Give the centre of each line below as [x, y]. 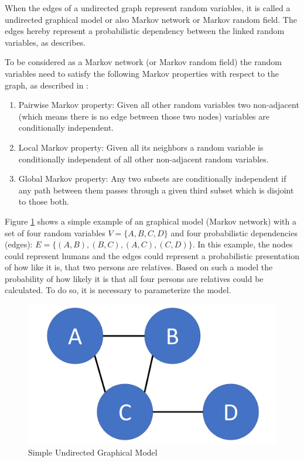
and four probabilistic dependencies [234, 232]
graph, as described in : [47, 85]
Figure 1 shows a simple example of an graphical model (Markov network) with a [151, 221]
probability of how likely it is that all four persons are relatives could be [134, 278]
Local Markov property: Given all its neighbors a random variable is [141, 147]
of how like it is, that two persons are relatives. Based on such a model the [139, 267]
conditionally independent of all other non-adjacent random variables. [144, 159]
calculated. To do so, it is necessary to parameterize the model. [118, 290]
